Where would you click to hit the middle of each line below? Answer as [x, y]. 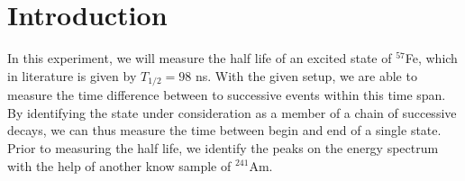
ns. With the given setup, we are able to [306, 75]
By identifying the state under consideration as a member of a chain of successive [232, 112]
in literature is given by [72, 75]
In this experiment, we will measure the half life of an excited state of [200, 58]
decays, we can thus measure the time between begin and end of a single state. [224, 130]
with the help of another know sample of [119, 165]
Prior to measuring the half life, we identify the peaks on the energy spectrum [223, 147]
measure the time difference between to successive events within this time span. [227, 95]
